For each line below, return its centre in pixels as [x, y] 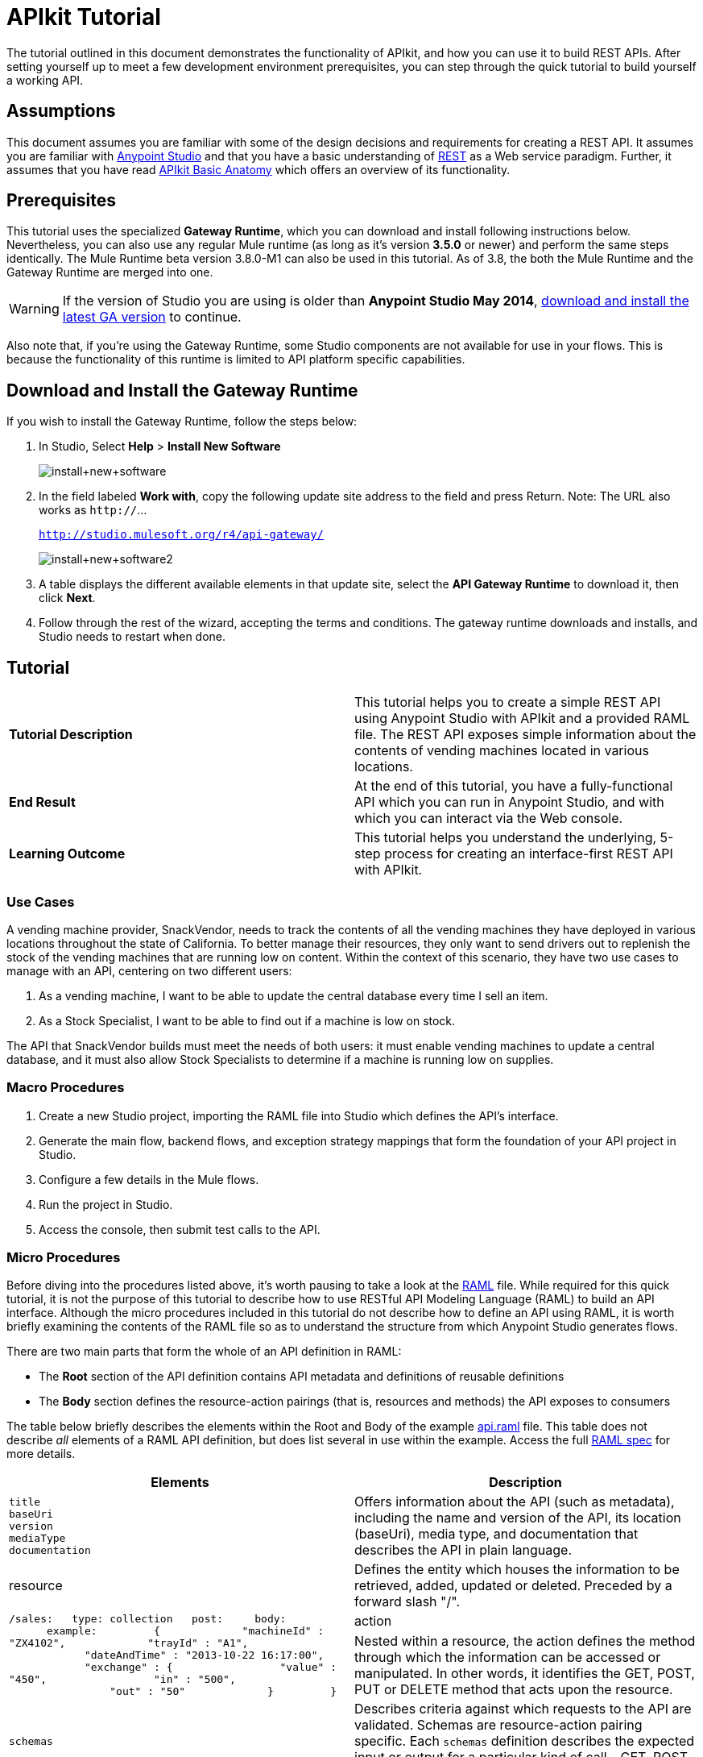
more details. [41, 1454]
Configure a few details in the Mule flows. [149, 1179]
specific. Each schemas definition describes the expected [525, 1741]
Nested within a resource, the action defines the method [525, 1641]
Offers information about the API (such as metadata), [515, 1502]
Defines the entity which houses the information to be [517, 1570]
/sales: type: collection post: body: [148, 1619]
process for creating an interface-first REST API [529, 854]
